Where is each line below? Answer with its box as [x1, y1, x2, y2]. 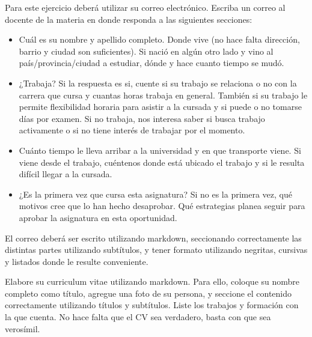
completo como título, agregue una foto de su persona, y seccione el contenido [5, 287, 292, 299]
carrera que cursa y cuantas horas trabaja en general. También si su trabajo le [19, 88, 308, 101]
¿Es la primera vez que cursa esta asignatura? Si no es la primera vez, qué [19, 187, 292, 200]
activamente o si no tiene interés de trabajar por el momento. [19, 124, 245, 136]
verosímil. [5, 322, 40, 335]
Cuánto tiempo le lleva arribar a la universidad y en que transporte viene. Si [19, 144, 301, 156]
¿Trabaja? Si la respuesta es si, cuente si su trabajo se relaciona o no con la [19, 76, 297, 89]
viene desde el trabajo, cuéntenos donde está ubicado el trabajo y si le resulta [19, 156, 305, 168]
